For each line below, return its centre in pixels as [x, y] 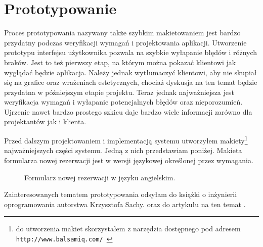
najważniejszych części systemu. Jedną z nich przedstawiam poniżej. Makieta [123, 150]
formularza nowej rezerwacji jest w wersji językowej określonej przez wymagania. [129, 160]
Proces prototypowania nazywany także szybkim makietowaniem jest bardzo [122, 33]
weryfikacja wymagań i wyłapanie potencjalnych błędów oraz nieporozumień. [123, 102]
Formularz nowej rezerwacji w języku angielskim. [100, 177]
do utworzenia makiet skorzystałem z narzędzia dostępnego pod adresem [128, 229]
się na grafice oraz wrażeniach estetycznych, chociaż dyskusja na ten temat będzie [131, 82]
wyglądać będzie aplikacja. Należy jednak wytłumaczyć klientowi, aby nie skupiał [130, 72]
